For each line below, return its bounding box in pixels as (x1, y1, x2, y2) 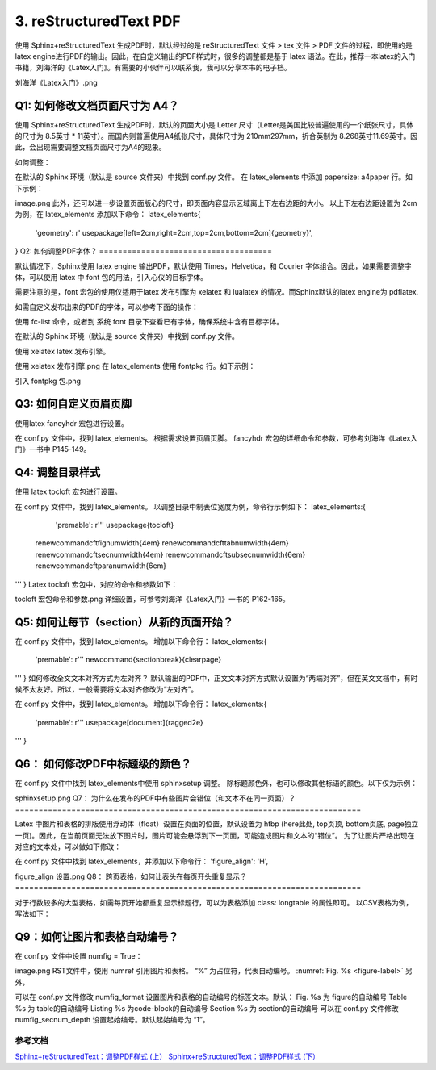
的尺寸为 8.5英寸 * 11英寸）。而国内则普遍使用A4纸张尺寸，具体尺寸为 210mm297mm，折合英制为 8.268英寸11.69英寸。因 (15, 132, 418, 141)
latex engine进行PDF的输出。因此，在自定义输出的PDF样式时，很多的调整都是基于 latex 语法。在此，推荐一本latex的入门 (15, 51, 416, 61)
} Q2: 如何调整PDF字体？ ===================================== (15, 246, 273, 256)
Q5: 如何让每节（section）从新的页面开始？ (15, 615, 234, 629)
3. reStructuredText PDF (15, 12, 181, 30)
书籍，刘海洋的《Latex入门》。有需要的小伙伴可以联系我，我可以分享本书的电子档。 (15, 63, 291, 73)
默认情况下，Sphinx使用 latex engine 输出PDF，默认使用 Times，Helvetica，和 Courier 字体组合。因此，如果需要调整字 (15, 261, 412, 270)
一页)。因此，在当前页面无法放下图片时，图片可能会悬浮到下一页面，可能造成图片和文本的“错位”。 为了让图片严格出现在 (15, 830, 415, 840)
